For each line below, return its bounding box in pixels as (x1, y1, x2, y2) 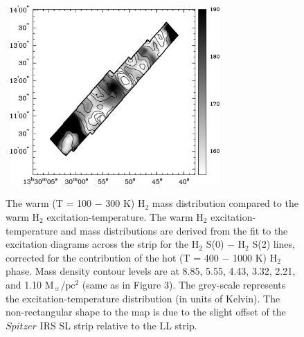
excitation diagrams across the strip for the (6, 237, 189, 251)
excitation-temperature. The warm (46, 209, 193, 224)
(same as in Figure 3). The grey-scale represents (82, 277, 286, 291)
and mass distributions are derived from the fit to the (60, 223, 288, 237)
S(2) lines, (252, 237, 295, 251)
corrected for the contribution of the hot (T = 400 (6, 250, 219, 264)
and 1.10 (6, 277, 42, 291)
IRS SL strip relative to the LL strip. (39, 318, 197, 332)
